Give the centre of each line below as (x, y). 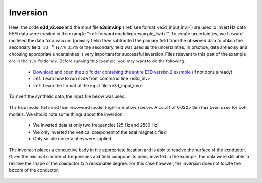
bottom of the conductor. (34, 170)
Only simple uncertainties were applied (72, 139)
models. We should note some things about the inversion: (66, 114)
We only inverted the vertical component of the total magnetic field (100, 132)
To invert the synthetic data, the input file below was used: (67, 96)
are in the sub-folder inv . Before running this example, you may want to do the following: (97, 61)
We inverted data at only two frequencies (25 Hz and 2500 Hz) (96, 125)
